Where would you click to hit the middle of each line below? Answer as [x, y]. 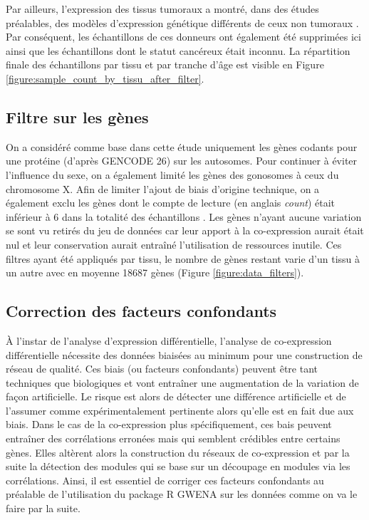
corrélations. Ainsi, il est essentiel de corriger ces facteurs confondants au [165, 480]
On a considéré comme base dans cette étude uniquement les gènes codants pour [182, 146]
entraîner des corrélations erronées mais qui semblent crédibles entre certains [173, 438]
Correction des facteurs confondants [141, 311]
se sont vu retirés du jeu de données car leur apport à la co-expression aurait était [185, 230]
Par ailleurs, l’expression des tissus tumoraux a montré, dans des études [162, 9]
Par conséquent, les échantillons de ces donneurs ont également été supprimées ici [183, 37]
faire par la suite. [43, 508]
